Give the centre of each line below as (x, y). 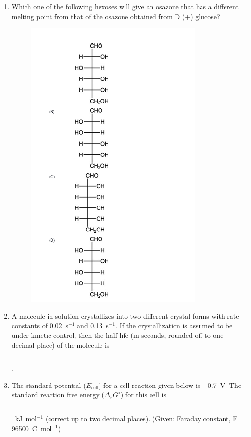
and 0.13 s (93, 325)
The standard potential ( (49, 385)
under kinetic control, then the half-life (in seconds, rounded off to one (117, 335)
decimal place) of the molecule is (61, 345)
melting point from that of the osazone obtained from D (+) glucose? (116, 16)
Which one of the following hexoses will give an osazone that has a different (125, 6)
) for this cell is (143, 395)
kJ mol (26, 418)
